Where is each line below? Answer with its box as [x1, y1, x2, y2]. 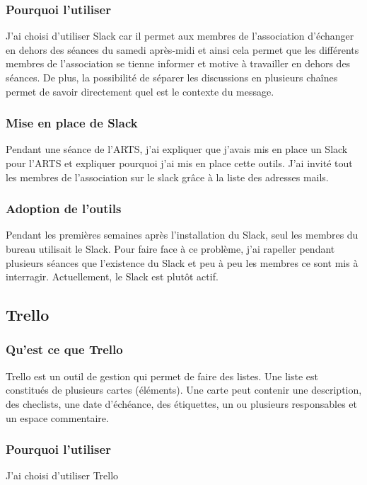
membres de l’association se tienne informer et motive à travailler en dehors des [6, 56, 351, 71]
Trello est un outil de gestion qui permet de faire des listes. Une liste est [6, 368, 318, 383]
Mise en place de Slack [6, 114, 138, 132]
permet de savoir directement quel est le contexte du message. [6, 84, 274, 98]
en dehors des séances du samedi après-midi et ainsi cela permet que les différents [6, 42, 359, 57]
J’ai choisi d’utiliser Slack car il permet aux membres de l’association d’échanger [6, 28, 354, 43]
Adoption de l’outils [6, 200, 122, 217]
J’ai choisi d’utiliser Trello [6, 468, 119, 483]
